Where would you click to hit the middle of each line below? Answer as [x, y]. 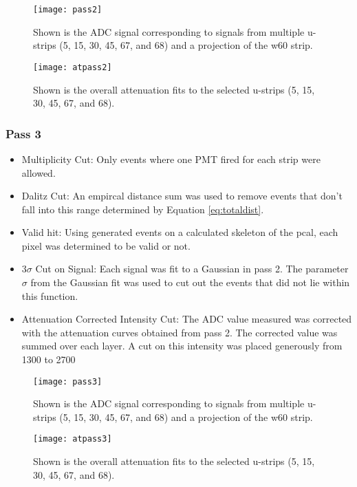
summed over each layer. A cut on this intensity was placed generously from [182, 346]
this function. [50, 295]
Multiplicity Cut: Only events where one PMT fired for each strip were [171, 159]
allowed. [39, 172]
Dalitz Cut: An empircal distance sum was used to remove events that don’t [182, 196]
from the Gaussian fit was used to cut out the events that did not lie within [190, 282]
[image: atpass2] [73, 67]
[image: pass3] [68, 381]
